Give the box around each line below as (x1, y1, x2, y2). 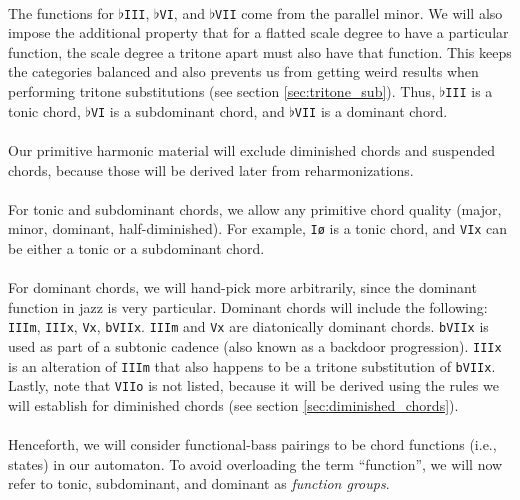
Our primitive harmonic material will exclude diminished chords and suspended (8, 139, 496, 160)
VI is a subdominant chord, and (90, 100, 285, 121)
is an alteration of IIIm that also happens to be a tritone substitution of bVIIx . (8, 355, 496, 376)
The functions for (8, 2, 114, 23)
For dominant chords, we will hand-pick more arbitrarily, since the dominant (8, 277, 477, 298)
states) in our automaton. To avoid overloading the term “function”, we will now (8, 453, 503, 474)
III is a (445, 81, 493, 102)
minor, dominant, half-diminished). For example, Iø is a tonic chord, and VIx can (8, 218, 508, 239)
